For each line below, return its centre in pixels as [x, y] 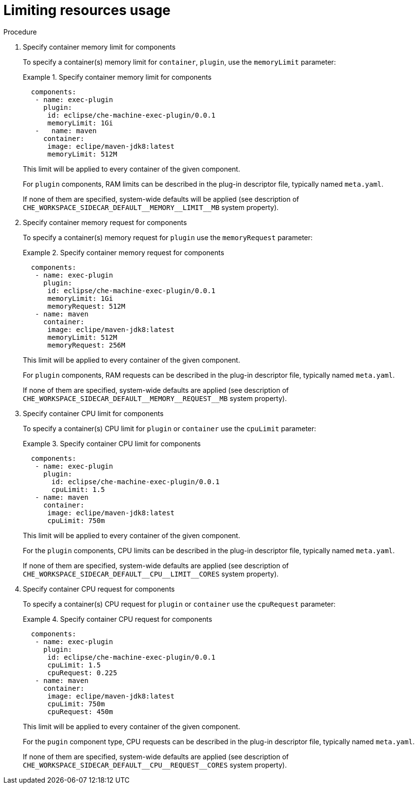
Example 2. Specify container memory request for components [124, 252]
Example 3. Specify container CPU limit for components [112, 443]
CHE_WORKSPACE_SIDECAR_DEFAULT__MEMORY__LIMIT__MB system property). [151, 207]
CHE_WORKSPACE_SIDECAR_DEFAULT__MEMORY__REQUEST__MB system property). [155, 398]
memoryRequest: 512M [86, 306]
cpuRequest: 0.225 [82, 673]
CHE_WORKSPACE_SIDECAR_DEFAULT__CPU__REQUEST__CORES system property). [155, 765]
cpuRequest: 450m [80, 711]
